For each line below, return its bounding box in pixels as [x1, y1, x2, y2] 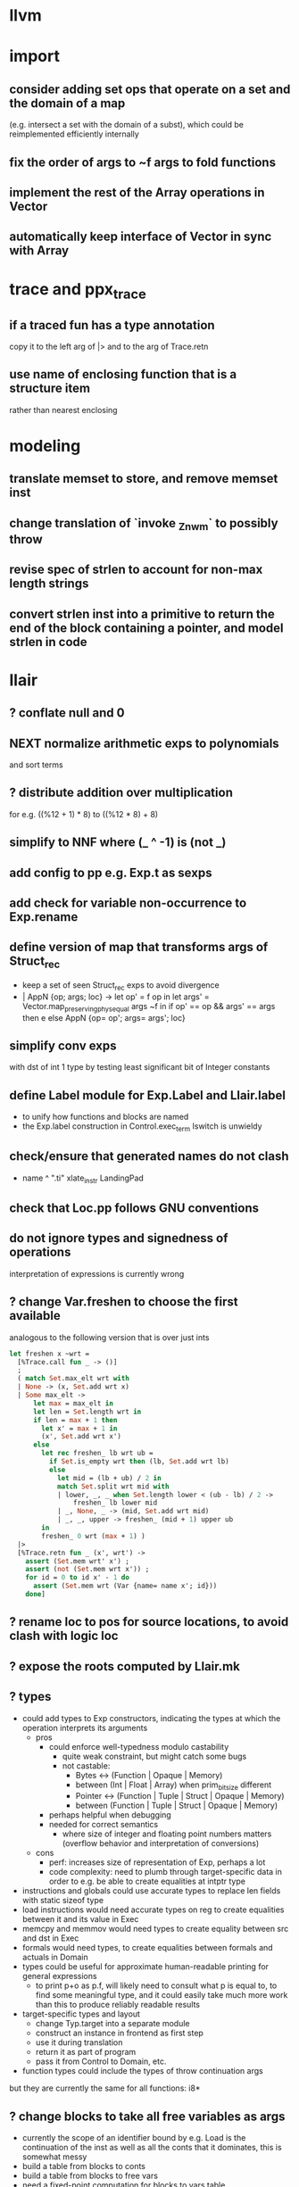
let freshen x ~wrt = [9, 1349, 90, 1358]
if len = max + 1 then [32, 1415, 118, 1424]
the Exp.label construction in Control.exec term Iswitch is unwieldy [21, 1121, 262, 1134]
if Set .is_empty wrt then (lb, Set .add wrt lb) [48, 1457, 229, 1466]
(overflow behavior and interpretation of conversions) [62, 1838, 260, 1849]
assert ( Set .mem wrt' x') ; [25, 1556, 129, 1566]
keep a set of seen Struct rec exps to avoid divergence [21, 980, 220, 992]
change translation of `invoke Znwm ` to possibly [9, 515, 278, 533]
